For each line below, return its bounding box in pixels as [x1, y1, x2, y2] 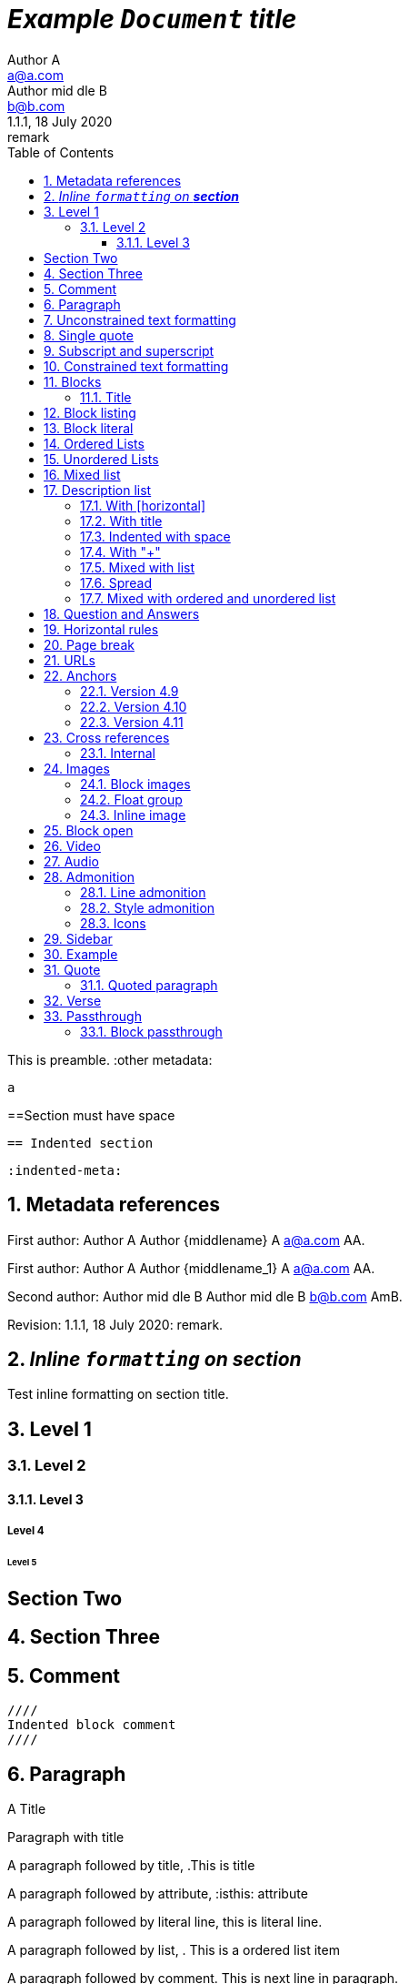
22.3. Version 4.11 [80, 714, 184, 730]
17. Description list [44, 481, 152, 498]
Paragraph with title [7, 1829, 125, 1846]
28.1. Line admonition [80, 884, 206, 900]
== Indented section [7, 1135, 154, 1150]
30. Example [44, 946, 118, 962]
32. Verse [44, 992, 102, 1008]
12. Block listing [44, 404, 136, 420]
